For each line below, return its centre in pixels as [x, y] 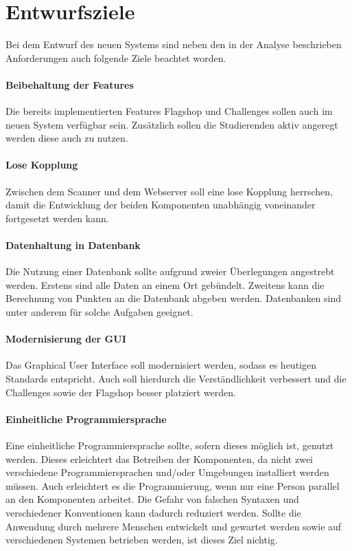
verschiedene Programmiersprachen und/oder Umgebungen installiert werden [167, 472]
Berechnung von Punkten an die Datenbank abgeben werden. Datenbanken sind [174, 298]
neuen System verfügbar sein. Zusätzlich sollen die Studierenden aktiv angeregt [172, 124]
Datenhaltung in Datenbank [73, 245]
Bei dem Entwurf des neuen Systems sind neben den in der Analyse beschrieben [174, 44]
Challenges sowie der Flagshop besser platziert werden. [121, 392]
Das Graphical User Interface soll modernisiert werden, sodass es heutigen [161, 365]
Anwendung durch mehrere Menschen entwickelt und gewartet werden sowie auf [174, 526]
